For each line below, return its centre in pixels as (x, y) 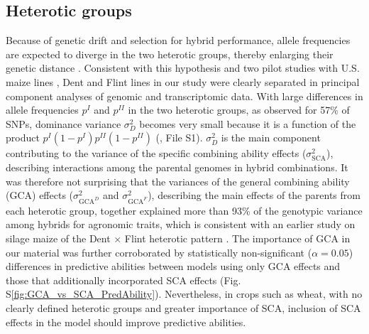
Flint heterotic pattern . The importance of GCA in (237, 238)
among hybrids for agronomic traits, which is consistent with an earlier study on (181, 224)
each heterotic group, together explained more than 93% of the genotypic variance (184, 210)
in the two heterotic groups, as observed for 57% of (239, 110)
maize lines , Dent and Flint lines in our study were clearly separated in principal (183, 81)
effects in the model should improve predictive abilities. (126, 322)
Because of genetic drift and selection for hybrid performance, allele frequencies (178, 40)
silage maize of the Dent (58, 238)
